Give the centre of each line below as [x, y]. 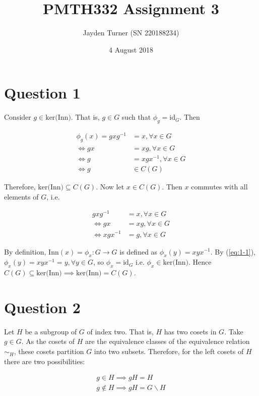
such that [136, 117]
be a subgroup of [51, 331]
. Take [234, 331]
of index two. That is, [120, 331]
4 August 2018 [131, 49]
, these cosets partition [49, 351]
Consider [18, 117]
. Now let [110, 187]
